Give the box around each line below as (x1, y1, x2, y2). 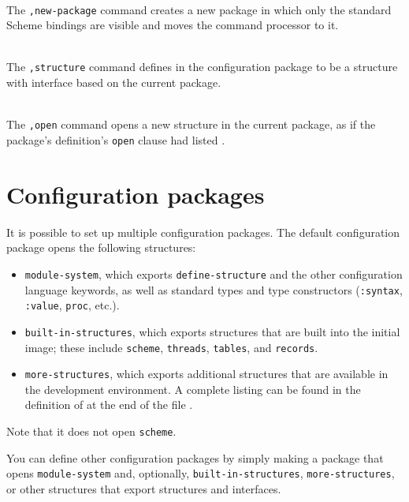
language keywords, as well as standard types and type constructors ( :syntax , (24, 281, 403, 298)
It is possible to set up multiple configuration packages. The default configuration (6, 223, 400, 240)
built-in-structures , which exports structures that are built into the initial (24, 323, 400, 339)
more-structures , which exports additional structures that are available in (24, 365, 389, 382)
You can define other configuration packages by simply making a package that (6, 449, 384, 466)
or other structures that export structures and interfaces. (6, 480, 281, 496)
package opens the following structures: (6, 239, 196, 256)
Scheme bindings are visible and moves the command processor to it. (6, 17, 339, 33)
